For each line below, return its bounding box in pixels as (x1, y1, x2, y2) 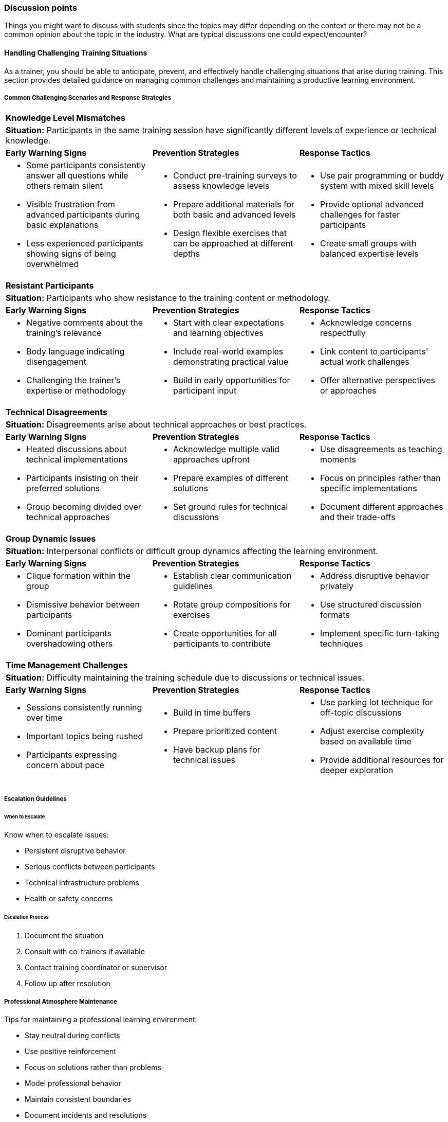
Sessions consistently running (26, 702, 142, 713)
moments (320, 454, 356, 465)
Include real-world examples (173, 346, 284, 357)
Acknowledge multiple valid (173, 444, 280, 455)
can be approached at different (173, 238, 293, 249)
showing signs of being (26, 248, 116, 259)
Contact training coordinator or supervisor (25, 963, 167, 972)
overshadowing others (26, 638, 113, 649)
